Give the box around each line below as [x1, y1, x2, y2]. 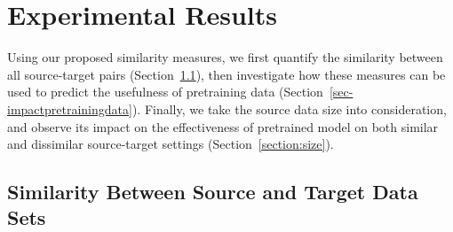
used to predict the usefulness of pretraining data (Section [7, 82, 323, 101]
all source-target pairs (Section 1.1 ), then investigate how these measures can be [7, 65, 446, 83]
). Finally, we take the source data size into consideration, [131, 99, 447, 118]
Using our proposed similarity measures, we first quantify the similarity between [7, 48, 443, 66]
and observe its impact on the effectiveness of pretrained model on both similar [7, 117, 439, 135]
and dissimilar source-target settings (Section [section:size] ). [7, 135, 334, 153]
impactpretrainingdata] [7, 99, 132, 118]
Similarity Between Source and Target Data [7, 178, 418, 205]
